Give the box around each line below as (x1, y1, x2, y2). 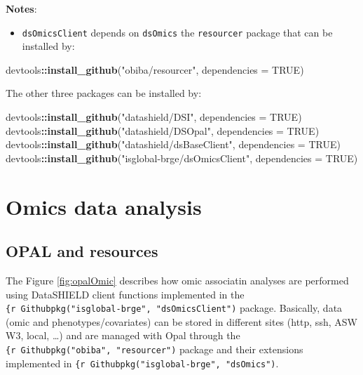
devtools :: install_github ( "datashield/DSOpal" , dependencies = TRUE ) (6, 123, 320, 138)
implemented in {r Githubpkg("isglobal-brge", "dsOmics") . (6, 355, 279, 370)
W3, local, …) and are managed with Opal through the (6, 328, 240, 343)
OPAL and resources (6, 240, 158, 262)
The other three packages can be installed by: (6, 86, 202, 100)
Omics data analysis (6, 192, 202, 221)
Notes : (6, 1, 37, 15)
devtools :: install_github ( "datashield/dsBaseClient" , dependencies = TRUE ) (6, 137, 341, 152)
